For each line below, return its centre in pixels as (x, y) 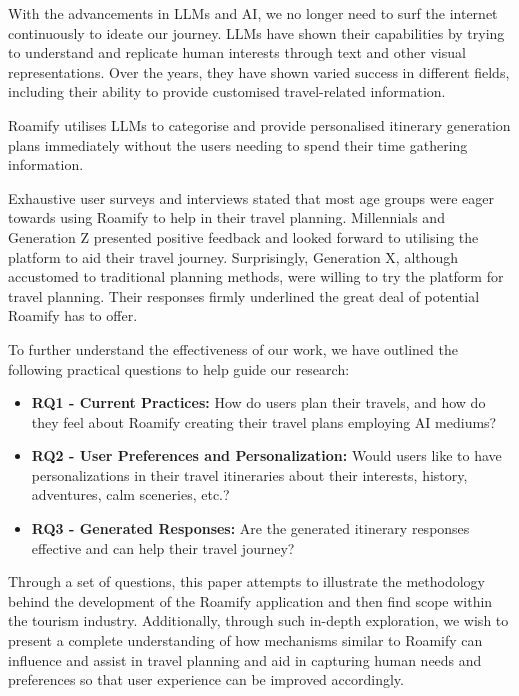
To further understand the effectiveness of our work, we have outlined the (233, 348)
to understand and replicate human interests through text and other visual (237, 52)
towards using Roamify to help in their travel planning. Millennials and (226, 217)
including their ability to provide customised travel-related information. (227, 91)
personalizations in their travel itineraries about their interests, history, (249, 474)
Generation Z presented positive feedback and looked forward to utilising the (243, 236)
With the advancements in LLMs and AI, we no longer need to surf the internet (253, 13)
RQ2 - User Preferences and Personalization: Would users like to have (266, 455)
